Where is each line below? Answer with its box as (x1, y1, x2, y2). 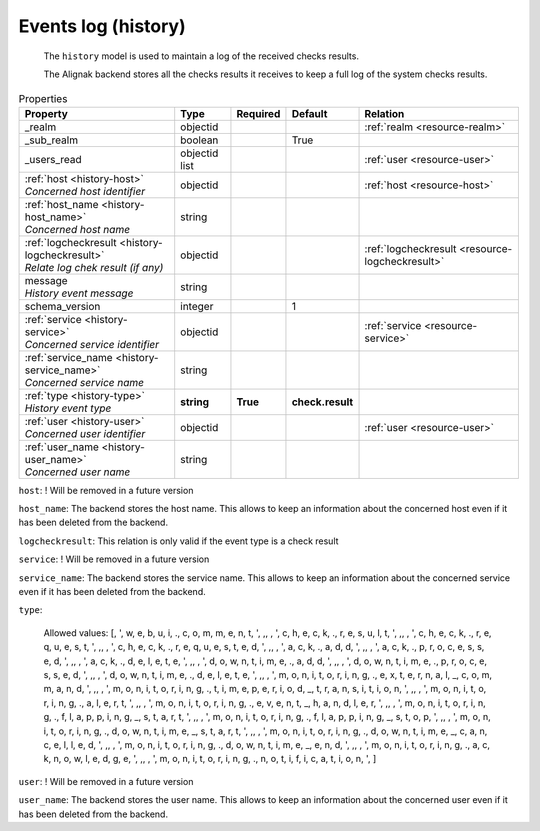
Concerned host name (24, 222, 130, 236)
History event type (24, 401, 112, 415)
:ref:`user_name (24, 440, 99, 454)
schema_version (24, 299, 101, 313)
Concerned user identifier (24, 426, 146, 440)
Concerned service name (24, 375, 145, 389)
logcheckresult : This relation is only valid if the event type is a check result (18, 535, 339, 547)
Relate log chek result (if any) (24, 260, 164, 274)
